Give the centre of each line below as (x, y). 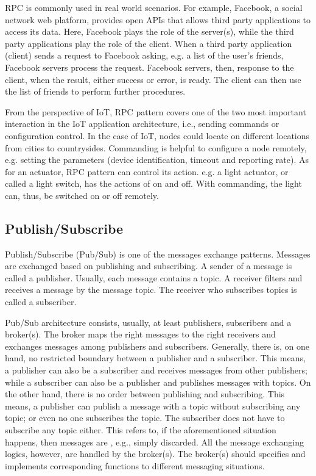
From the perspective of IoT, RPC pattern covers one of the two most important (156, 111)
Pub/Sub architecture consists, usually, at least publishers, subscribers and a (148, 322)
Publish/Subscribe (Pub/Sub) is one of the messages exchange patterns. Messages (158, 254)
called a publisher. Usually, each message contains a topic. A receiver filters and (154, 277)
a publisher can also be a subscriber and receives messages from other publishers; (156, 370)
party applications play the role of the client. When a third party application (149, 43)
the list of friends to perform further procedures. (95, 91)
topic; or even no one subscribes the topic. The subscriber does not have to (145, 418)
